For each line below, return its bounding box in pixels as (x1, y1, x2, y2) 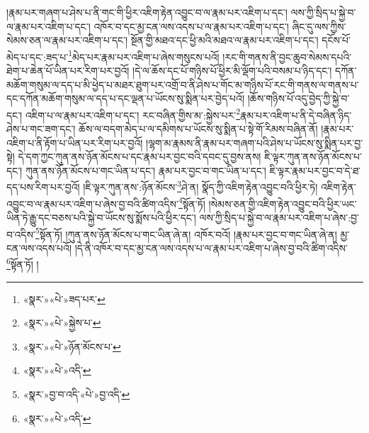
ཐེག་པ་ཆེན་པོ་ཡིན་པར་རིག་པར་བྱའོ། (6, 63, 130, 78)
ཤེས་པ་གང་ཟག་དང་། (6, 121, 76, 136)
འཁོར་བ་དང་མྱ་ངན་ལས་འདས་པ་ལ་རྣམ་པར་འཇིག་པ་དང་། (93, 18, 289, 33)
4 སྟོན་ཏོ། (178, 194, 205, 211)
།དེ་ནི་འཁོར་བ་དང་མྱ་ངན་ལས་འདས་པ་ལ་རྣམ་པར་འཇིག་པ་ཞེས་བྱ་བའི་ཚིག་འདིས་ (74, 240, 348, 255)
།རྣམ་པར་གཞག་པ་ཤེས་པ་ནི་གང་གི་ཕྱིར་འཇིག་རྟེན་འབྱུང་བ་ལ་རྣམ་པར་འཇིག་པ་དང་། (6, 5, 288, 19)
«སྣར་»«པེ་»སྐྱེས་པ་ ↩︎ (23, 315, 101, 330)
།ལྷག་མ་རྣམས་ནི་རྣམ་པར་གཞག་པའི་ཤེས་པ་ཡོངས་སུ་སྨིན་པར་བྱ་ (146, 135, 363, 150)
